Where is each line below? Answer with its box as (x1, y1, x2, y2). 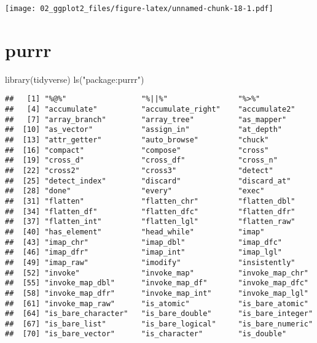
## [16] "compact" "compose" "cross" (5, 145, 269, 155)
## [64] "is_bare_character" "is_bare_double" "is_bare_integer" (5, 309, 313, 318)
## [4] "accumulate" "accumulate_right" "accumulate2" (5, 105, 295, 114)
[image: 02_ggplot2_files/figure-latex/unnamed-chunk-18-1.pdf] (5, 4, 273, 13)
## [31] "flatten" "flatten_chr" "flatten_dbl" (5, 196, 295, 206)
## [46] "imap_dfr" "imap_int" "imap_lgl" (5, 248, 283, 257)
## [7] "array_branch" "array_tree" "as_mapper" (5, 115, 287, 124)
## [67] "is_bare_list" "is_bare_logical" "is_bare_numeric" (5, 319, 313, 328)
